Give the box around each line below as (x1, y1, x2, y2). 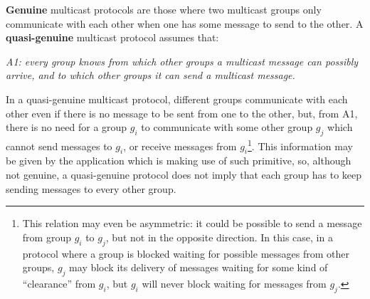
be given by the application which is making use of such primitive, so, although (6, 153, 351, 168)
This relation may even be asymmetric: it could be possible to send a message (22, 216, 362, 231)
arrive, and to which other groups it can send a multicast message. (6, 68, 295, 83)
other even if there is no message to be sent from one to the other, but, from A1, (6, 105, 358, 120)
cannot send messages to (6, 138, 112, 153)
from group (22, 229, 71, 244)
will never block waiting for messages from (142, 276, 327, 290)
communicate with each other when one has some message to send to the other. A (6, 16, 364, 31)
